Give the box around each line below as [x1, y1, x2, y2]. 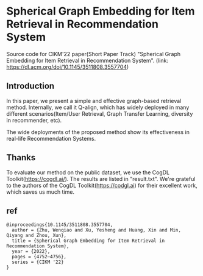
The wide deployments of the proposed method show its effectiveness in [6, 128, 190, 135]
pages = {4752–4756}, [12, 254, 67, 260]
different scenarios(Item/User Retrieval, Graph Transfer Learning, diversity [6, 110, 193, 117]
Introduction [6, 81, 55, 91]
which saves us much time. [6, 188, 75, 196]
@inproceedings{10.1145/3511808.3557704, [6, 222, 113, 228]
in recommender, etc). [6, 116, 62, 124]
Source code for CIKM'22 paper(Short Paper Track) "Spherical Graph [6, 50, 181, 57]
